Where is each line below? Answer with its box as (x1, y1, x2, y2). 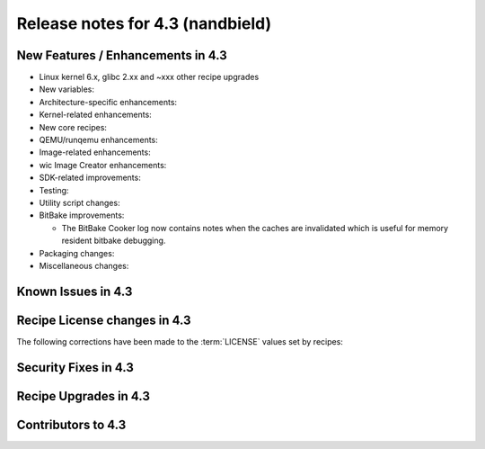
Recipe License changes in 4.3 (16, 312, 192, 328)
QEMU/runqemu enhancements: (39, 135, 159, 146)
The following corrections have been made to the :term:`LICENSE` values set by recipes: (16, 336, 343, 346)
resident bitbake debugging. (61, 235, 166, 247)
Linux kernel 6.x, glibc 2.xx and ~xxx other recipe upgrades (39, 72, 260, 83)
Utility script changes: (39, 197, 120, 208)
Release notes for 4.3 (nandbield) (16, 13, 272, 33)
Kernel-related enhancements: (39, 109, 152, 121)
